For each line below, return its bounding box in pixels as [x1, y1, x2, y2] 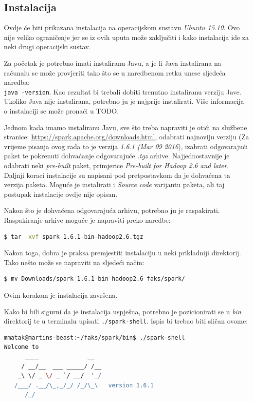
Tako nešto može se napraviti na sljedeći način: [4, 257, 145, 267]
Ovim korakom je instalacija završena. [4, 289, 118, 300]
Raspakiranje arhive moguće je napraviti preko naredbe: [4, 214, 171, 225]
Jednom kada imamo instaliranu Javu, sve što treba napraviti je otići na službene [4, 122, 247, 132]
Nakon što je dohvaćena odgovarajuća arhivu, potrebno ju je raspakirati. [4, 205, 220, 215]
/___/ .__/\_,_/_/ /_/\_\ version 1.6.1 [14, 382, 154, 389]
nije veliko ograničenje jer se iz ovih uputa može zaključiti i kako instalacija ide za [4, 32, 249, 42]
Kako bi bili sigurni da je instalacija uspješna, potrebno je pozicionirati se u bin [4, 306, 241, 316]
